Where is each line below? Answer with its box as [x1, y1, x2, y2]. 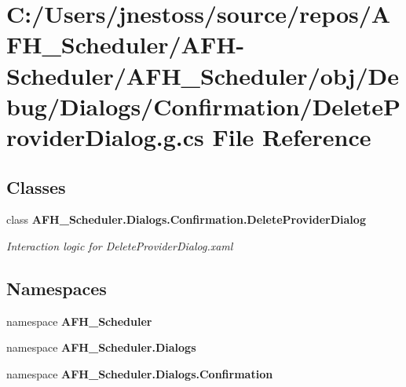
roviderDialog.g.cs [6, 120, 204, 152]
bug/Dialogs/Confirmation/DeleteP [6, 89, 401, 122]
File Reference [212, 120, 371, 152]
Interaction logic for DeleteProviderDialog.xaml [6, 237, 233, 254]
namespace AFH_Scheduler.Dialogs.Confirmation [6, 365, 273, 382]
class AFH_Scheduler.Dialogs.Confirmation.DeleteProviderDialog [6, 211, 366, 228]
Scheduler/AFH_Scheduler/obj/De [6, 59, 399, 91]
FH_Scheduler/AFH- [6, 28, 245, 60]
